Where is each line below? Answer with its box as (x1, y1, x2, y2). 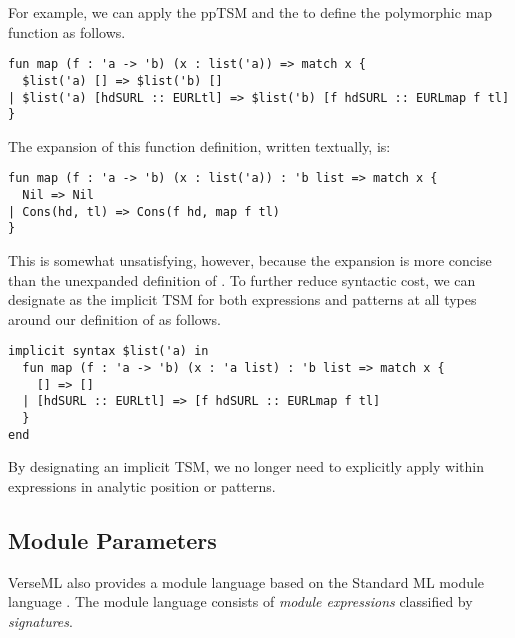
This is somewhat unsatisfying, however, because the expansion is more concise (8, 250, 492, 271)
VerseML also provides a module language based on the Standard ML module (8, 571, 485, 592)
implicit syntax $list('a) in (8, 344, 209, 359)
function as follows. (8, 21, 126, 42)
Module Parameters (8, 524, 217, 555)
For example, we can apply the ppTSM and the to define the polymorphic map (8, 2, 493, 22)
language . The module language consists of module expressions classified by (8, 591, 473, 612)
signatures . (8, 610, 73, 631)
